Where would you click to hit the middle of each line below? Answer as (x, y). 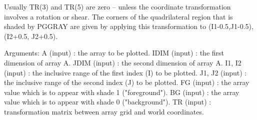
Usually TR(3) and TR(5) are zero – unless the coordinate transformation (117, 6)
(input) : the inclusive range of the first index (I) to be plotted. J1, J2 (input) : (125, 72)
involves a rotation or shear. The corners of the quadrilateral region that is (118, 16)
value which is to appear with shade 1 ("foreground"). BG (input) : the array (122, 92)
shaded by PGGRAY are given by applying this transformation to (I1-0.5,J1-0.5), (129, 26)
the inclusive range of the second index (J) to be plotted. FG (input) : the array (127, 82)
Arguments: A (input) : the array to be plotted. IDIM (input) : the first (114, 53)
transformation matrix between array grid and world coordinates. (104, 111)
